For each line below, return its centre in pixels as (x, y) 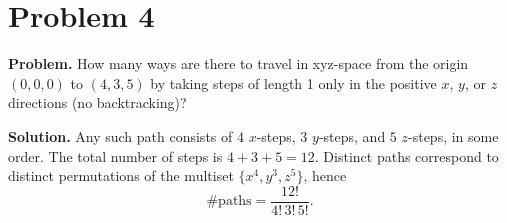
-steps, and (352, 135)
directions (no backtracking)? (97, 102)
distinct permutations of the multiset (121, 175)
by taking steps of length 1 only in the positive (293, 82)
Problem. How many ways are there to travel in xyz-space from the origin (238, 63)
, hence (325, 175)
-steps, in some (453, 135)
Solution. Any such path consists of (120, 135)
